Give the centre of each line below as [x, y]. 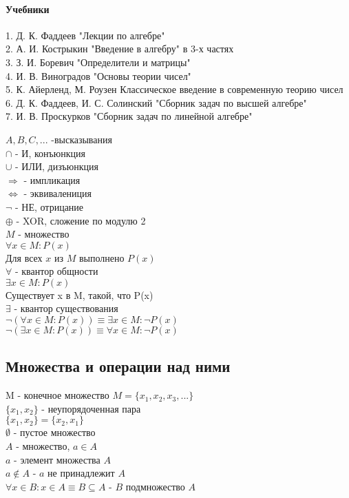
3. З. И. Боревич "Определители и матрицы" [98, 62]
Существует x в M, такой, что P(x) [80, 294]
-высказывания [82, 139]
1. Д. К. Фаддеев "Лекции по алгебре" [85, 35]
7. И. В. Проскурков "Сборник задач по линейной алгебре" [129, 116]
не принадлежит [81, 473]
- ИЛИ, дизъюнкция [57, 166]
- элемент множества [57, 459]
